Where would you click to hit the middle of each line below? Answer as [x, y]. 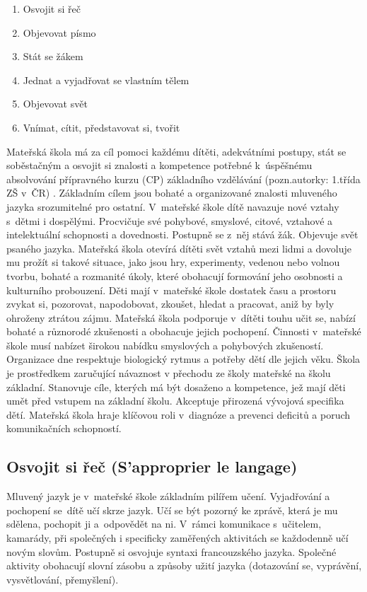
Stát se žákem [53, 56]
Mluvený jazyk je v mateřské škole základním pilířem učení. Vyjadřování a [168, 496]
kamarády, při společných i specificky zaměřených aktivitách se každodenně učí [177, 538]
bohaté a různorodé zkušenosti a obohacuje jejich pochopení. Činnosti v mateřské [184, 331]
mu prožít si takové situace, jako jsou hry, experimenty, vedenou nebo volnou [173, 262]
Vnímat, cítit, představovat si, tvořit [101, 127]
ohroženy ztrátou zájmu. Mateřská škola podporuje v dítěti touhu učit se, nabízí [181, 317]
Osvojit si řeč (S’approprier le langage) [152, 466]
